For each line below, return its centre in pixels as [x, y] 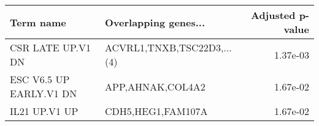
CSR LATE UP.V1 [51, 47]
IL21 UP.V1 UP [44, 111]
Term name [38, 22]
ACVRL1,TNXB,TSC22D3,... [168, 47]
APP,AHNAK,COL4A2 [155, 86]
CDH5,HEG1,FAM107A [156, 111]
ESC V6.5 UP [40, 79]
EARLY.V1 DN [44, 93]
